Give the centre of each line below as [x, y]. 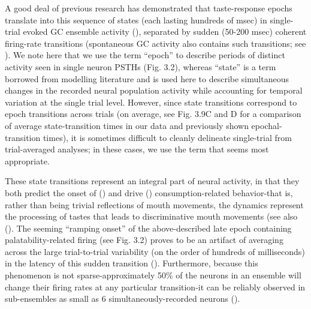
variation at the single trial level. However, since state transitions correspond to [151, 102]
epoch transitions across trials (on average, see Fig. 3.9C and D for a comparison [153, 114]
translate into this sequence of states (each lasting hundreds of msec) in [136, 19]
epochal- [267, 125]
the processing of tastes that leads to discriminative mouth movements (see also [151, 216]
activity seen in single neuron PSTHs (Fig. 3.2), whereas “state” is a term [141, 66]
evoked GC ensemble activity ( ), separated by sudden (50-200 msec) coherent [165, 31]
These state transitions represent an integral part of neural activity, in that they [152, 181]
